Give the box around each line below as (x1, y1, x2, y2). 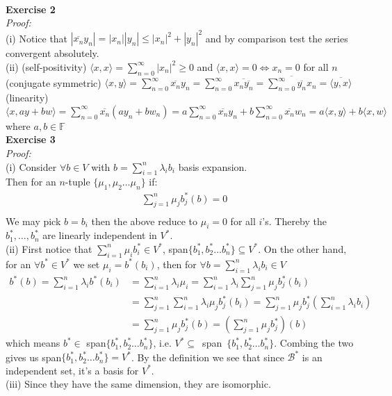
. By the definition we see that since (131, 349, 284, 364)
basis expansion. (178, 159, 247, 174)
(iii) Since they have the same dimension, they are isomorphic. (6, 377, 271, 391)
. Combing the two (274, 336, 354, 350)
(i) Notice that (6, 31, 68, 45)
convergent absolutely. (6, 46, 99, 60)
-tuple (65, 174, 90, 189)
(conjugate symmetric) (6, 75, 101, 90)
